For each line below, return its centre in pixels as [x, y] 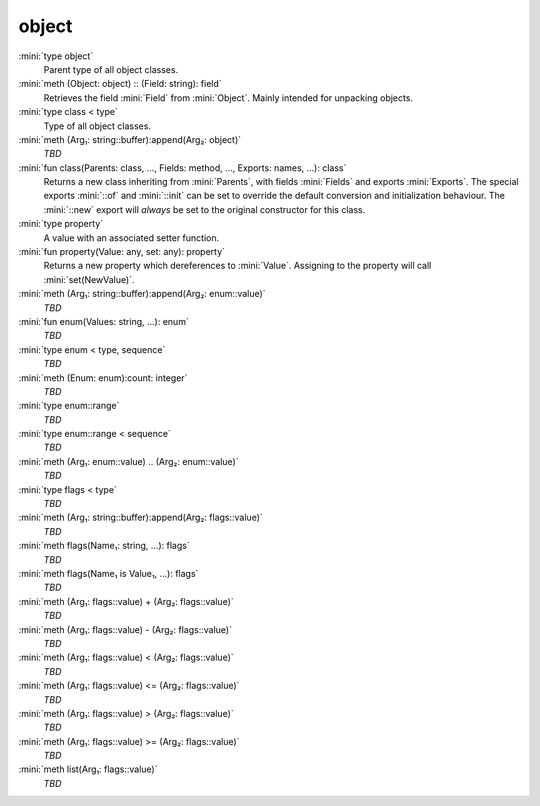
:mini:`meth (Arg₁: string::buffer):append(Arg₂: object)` [130, 139]
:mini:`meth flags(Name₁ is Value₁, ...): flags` [108, 573]
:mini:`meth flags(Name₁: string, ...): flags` [104, 546]
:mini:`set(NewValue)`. [89, 279]
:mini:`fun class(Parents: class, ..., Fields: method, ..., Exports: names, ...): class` [182, 167]
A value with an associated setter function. [131, 237]
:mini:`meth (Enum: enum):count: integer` [103, 377]
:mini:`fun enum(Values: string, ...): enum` [103, 321]
